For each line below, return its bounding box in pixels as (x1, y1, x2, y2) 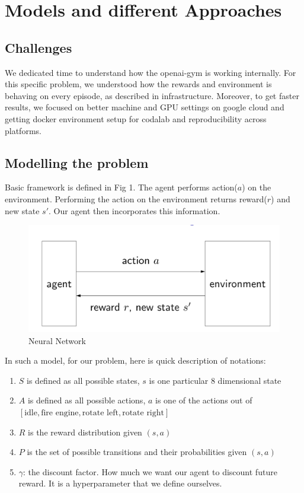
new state (5, 204, 40, 217)
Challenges (5, 38, 72, 56)
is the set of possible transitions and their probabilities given (27, 446, 247, 458)
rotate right (122, 409, 164, 418)
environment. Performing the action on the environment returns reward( (5, 192, 267, 205)
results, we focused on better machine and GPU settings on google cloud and (5, 101, 284, 113)
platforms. (5, 124, 41, 136)
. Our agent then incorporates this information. (49, 204, 220, 217)
